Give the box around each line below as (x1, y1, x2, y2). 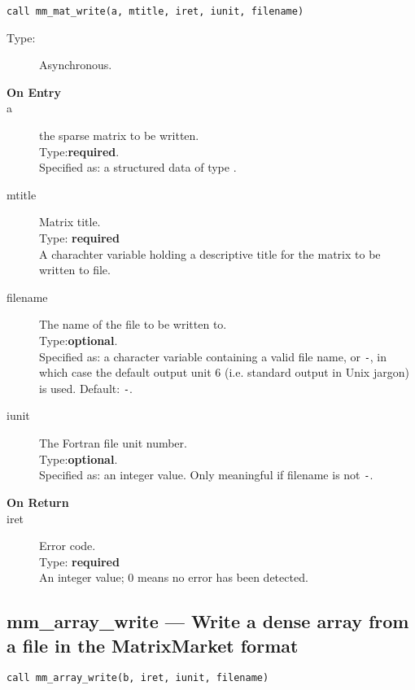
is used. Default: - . (39, 379, 133, 396)
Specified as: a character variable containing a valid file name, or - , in (39, 347, 387, 365)
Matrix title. (39, 213, 101, 230)
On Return (7, 493, 69, 510)
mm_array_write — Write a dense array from (7, 609, 409, 634)
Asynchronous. (39, 56, 112, 73)
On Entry (7, 83, 61, 100)
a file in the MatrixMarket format (7, 632, 299, 657)
